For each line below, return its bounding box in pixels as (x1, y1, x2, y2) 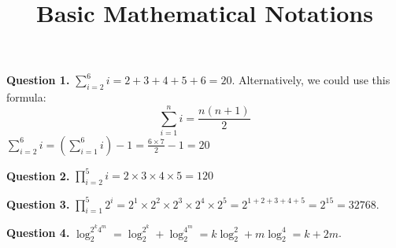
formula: (6, 89, 46, 105)
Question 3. (6, 195, 70, 212)
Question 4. (6, 224, 70, 241)
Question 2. (6, 167, 70, 183)
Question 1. (6, 72, 70, 88)
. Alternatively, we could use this (231, 72, 390, 88)
